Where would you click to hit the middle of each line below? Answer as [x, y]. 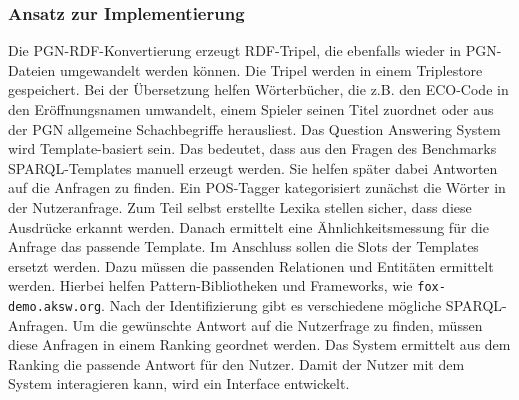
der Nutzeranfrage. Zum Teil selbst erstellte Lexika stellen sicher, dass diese [240, 206]
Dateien [32, 69]
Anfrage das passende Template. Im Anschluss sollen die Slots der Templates [243, 246]
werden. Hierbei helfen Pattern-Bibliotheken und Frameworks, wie [210, 285]
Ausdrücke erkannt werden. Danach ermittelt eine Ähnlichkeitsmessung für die [248, 226]
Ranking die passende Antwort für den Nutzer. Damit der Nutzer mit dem [236, 363]
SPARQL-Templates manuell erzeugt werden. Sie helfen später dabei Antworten [253, 167]
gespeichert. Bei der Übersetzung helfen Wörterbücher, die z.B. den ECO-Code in [258, 89]
